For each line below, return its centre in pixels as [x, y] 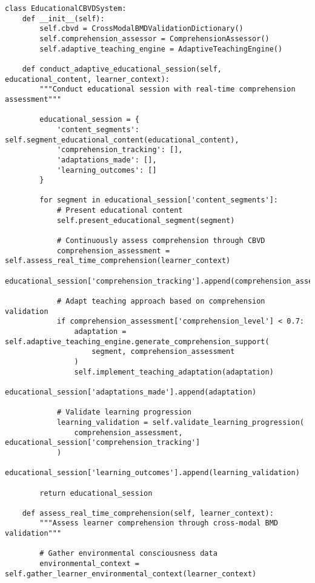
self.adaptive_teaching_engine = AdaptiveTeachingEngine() [161, 49]
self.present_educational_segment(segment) [146, 220]
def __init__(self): [63, 18]
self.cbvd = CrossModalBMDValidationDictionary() [141, 29]
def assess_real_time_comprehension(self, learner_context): [148, 513]
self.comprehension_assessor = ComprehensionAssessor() [154, 38]
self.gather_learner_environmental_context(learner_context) [131, 574]
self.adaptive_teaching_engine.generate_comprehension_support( [137, 341]
